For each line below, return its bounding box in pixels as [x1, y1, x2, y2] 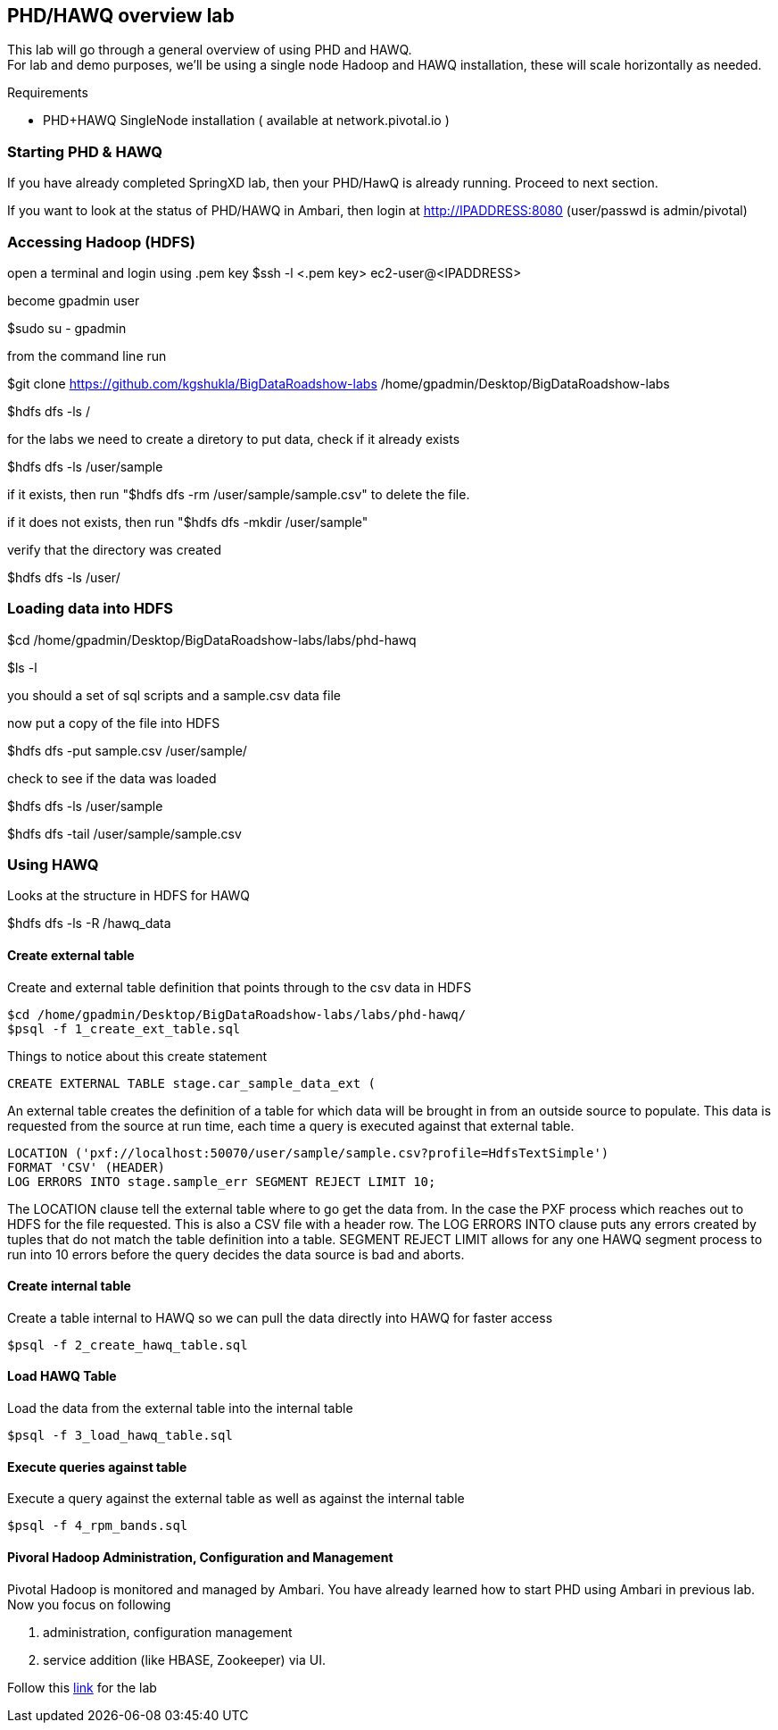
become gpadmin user [7, 292, 140, 308]
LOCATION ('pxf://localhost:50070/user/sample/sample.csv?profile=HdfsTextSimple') [7, 1145, 609, 1160]
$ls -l [7, 659, 37, 675]
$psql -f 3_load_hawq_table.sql [7, 1428, 233, 1443]
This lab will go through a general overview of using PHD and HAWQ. [7, 42, 412, 58]
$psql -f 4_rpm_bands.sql [7, 1518, 188, 1534]
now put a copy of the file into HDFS [7, 715, 220, 731]
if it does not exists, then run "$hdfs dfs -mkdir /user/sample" [7, 514, 368, 530]
